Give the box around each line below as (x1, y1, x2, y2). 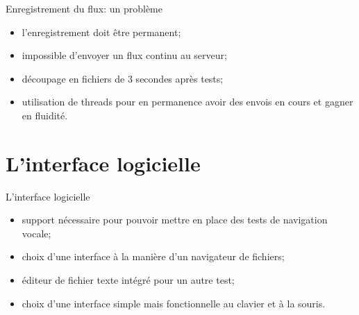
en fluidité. (22, 108, 68, 122)
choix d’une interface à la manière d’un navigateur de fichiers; (22, 249, 285, 264)
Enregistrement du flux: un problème (6, 1, 162, 15)
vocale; (22, 225, 51, 240)
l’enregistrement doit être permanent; (22, 24, 181, 39)
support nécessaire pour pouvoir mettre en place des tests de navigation (22, 212, 328, 227)
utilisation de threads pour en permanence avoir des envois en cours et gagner (22, 94, 353, 109)
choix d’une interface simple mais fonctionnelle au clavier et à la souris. (22, 296, 326, 310)
